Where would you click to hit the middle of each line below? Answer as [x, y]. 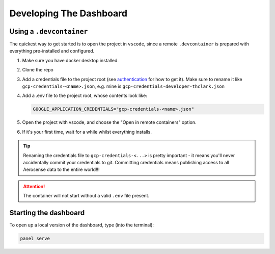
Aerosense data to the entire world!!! [61, 170]
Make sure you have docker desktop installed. [71, 60]
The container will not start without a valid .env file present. [86, 196]
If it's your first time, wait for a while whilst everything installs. [87, 132]
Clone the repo [38, 70]
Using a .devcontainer [49, 31]
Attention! [34, 186]
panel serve [35, 238]
